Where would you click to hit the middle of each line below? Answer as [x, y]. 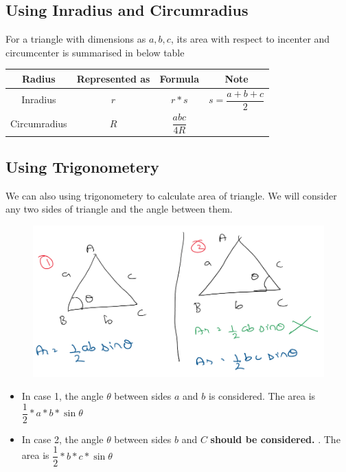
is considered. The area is [262, 396]
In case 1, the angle [62, 396]
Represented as [113, 78]
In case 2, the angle [62, 439]
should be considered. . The [275, 439]
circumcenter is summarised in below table [95, 52]
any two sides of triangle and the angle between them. [119, 209]
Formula [180, 78]
